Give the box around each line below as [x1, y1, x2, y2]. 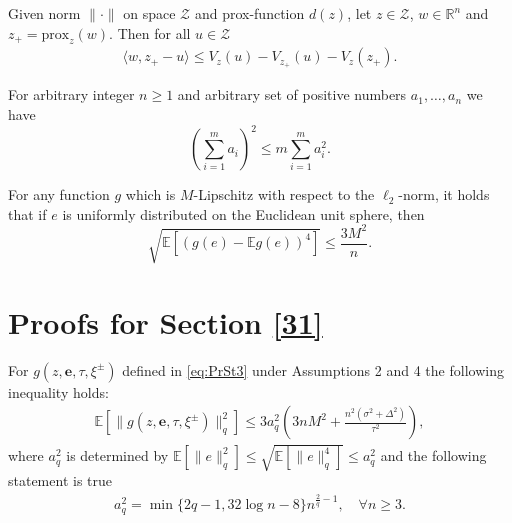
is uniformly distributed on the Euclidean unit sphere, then [62, 203, 425, 224]
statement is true [8, 469, 113, 490]
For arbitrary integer [8, 84, 135, 105]
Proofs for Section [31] [8, 301, 323, 342]
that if [8, 203, 47, 224]
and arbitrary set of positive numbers [177, 84, 407, 105]
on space [123, 3, 176, 23]
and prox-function [194, 3, 305, 23]
